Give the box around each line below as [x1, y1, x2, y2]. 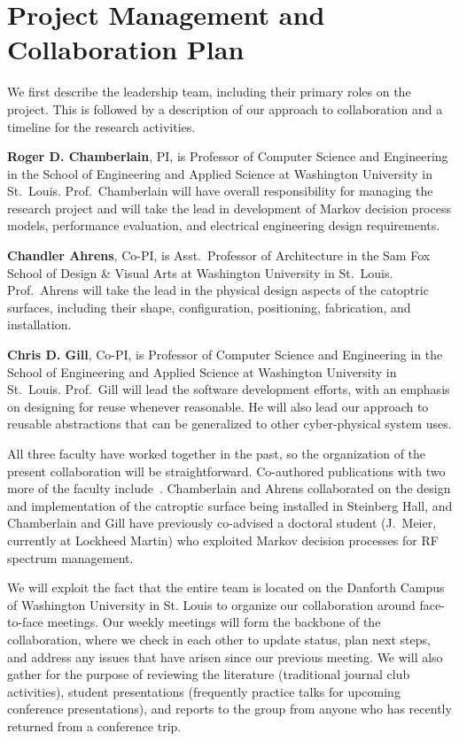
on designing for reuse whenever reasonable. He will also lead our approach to [7, 397, 429, 415]
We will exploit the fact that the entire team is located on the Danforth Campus [7, 578, 445, 597]
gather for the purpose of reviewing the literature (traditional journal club [7, 665, 410, 683]
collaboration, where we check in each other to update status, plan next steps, [7, 629, 431, 648]
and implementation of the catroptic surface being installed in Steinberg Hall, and [7, 496, 453, 514]
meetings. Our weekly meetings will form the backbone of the [47, 613, 381, 631]
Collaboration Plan [7, 31, 245, 67]
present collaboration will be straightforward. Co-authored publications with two [7, 461, 446, 480]
